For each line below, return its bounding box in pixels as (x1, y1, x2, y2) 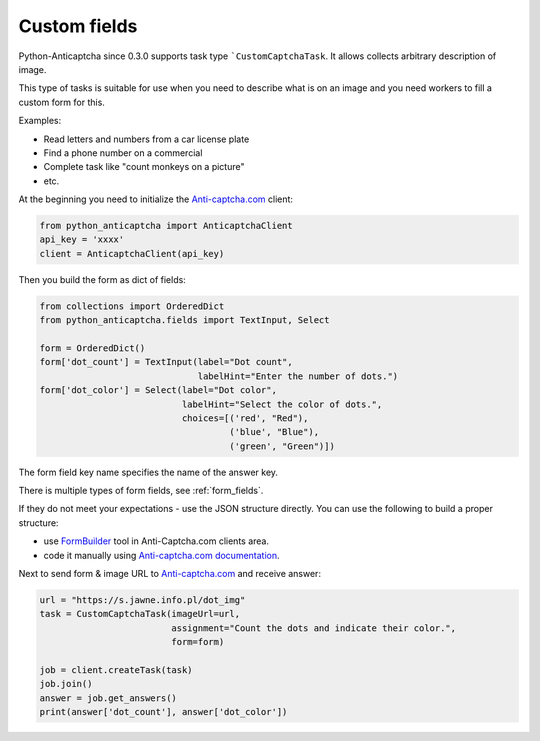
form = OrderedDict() (39, 342, 146, 354)
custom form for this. (18, 96, 105, 108)
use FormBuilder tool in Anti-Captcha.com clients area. (43, 535, 270, 547)
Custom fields (18, 15, 138, 37)
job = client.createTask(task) (39, 664, 194, 675)
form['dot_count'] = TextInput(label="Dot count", (39, 356, 294, 368)
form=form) (171, 636, 225, 648)
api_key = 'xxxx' (39, 234, 125, 245)
